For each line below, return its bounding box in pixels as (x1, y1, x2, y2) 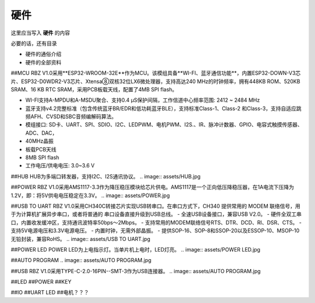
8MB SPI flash (25, 154, 60, 161)
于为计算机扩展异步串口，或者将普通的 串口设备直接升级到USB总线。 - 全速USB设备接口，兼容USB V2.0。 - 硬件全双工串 (10, 211, 302, 218)
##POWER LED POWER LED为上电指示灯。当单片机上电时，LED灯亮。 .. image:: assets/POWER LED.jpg (10, 246, 261, 253)
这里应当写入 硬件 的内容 (10, 29, 70, 36)
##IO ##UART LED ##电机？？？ (10, 289, 89, 296)
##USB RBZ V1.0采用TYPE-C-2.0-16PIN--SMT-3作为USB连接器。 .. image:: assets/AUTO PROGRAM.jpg (10, 267, 261, 274)
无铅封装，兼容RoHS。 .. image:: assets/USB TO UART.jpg (10, 235, 151, 242)
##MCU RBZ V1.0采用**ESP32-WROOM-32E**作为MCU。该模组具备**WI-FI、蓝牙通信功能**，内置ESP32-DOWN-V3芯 (10, 70, 301, 77)
